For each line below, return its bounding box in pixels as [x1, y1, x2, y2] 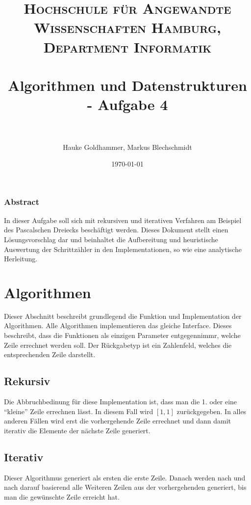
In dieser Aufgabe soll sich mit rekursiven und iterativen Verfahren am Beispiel [4, 215, 242, 225]
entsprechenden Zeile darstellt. [4, 349, 96, 360]
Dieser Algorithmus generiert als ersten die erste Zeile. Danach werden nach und [4, 472, 246, 482]
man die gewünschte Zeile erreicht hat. [4, 491, 120, 502]
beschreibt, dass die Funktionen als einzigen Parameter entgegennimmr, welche [4, 330, 241, 340]
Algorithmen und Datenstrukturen [8, 75, 247, 95]
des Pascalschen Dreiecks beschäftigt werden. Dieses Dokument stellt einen [4, 224, 228, 235]
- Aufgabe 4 [87, 94, 168, 114]
